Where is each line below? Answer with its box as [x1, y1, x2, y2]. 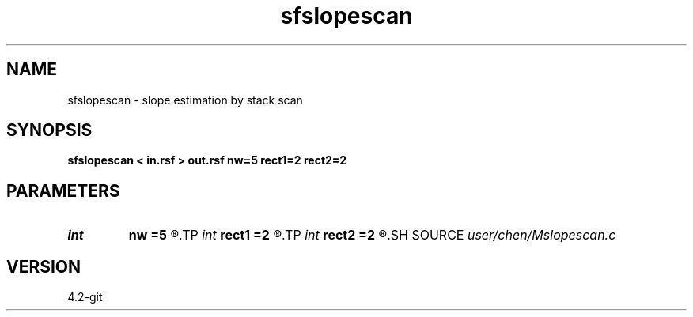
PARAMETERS [6, 180, 120, 201]
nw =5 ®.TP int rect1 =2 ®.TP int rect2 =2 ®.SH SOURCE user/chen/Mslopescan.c [128, 227, 616, 243]
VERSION [6, 256, 81, 277]
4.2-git [67, 290, 103, 304]
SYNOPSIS [6, 120, 93, 141]
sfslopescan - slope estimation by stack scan [67, 92, 303, 107]
